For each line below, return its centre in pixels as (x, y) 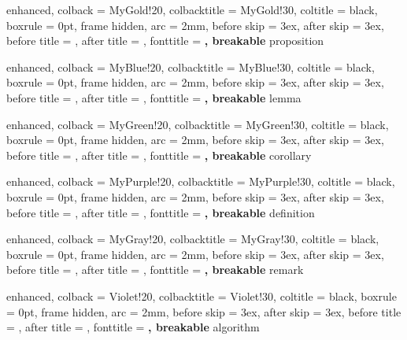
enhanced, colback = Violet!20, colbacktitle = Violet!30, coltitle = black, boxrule (202, 296)
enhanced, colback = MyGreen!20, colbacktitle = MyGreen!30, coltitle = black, (198, 124)
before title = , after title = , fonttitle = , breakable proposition (165, 41)
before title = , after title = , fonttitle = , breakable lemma (154, 97)
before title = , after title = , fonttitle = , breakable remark (155, 270)
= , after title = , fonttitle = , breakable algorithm (133, 327)
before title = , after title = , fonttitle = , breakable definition (161, 212)
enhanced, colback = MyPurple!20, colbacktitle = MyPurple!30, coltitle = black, (201, 181)
